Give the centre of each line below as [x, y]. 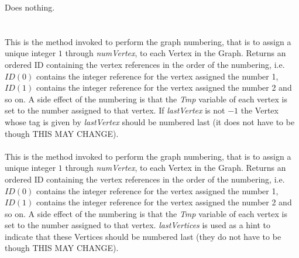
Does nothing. [30, 7]
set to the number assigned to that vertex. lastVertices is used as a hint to [138, 225]
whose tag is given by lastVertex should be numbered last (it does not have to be [150, 121]
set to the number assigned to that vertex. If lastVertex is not [115, 110]
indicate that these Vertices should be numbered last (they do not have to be [143, 236]
